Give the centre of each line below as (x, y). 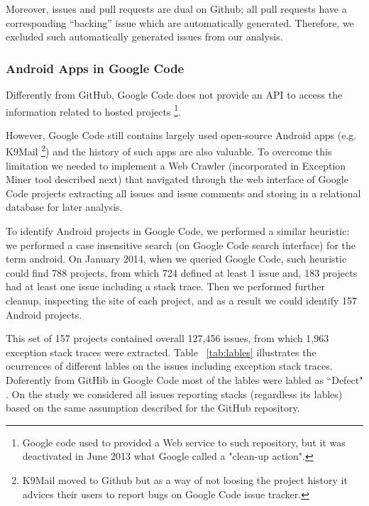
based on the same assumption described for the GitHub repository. (153, 408)
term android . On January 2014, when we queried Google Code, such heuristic (176, 259)
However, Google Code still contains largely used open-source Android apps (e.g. (181, 134)
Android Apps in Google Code (95, 68)
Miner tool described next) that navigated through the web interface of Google (177, 179)
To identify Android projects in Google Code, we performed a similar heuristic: (178, 231)
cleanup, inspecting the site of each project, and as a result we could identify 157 (182, 301)
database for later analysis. (64, 207)
